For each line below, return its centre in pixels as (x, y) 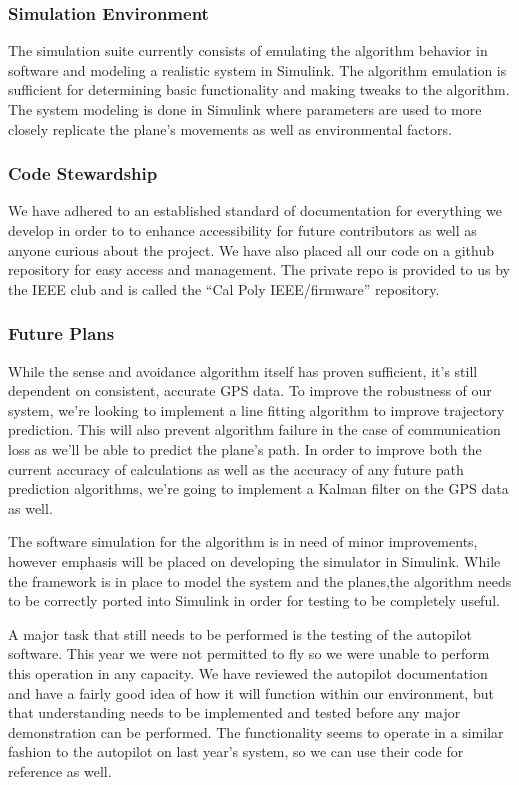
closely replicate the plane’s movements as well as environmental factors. (230, 128)
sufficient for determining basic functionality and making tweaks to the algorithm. (259, 89)
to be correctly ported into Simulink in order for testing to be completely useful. (254, 600)
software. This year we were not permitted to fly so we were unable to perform (249, 653)
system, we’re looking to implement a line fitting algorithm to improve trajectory (256, 409)
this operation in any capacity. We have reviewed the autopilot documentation (248, 672)
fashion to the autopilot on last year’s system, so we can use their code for (236, 751)
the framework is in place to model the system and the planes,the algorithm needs (260, 580)
